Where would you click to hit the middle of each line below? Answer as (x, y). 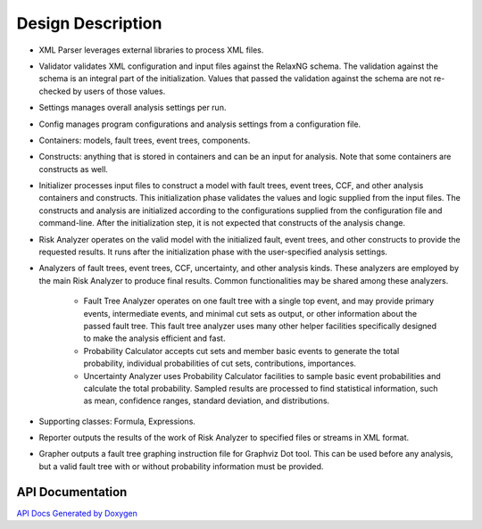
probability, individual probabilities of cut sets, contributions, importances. (220, 364)
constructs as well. (74, 169)
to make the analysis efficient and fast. (154, 338)
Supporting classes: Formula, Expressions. (117, 421)
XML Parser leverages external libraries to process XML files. (151, 50)
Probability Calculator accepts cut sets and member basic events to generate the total (241, 351)
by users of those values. (119, 91)
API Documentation (72, 492)
